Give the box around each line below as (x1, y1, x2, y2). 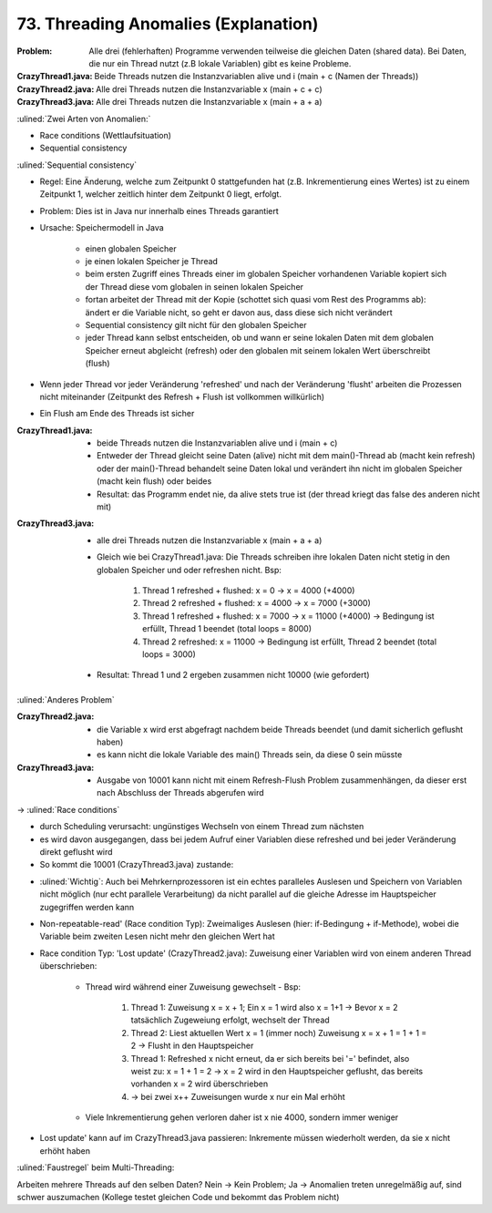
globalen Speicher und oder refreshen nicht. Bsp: (97, 564, 282, 575)
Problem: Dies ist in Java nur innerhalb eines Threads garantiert (39, 205, 280, 216)
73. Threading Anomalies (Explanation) (16, 14, 319, 34)
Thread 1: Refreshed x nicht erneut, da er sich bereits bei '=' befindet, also (130, 1053, 410, 1064)
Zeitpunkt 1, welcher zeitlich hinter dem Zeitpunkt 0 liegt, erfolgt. (39, 189, 282, 200)
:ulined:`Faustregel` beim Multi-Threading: (16, 1162, 175, 1173)
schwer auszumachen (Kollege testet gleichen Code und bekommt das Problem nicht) (16, 1192, 340, 1203)
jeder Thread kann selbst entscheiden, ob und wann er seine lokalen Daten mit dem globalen (85, 333, 435, 344)
